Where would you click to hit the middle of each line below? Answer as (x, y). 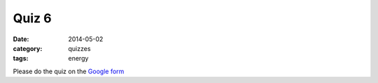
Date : (21, 39)
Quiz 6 (32, 18)
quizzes (79, 48)
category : (28, 48)
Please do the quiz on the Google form (69, 71)
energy (78, 59)
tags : (21, 59)
